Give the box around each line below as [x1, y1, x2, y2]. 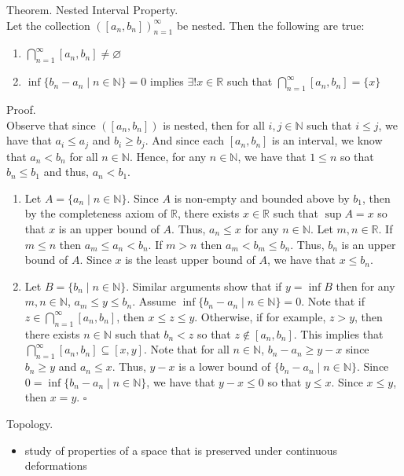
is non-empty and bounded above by [174, 189, 350, 206]
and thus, [43, 163, 89, 180]
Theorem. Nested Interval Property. [6, 2, 178, 17]
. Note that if [301, 293, 365, 309]
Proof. [6, 101, 36, 117]
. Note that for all [143, 341, 230, 357]
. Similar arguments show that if [126, 277, 282, 294]
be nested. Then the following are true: [176, 16, 365, 33]
